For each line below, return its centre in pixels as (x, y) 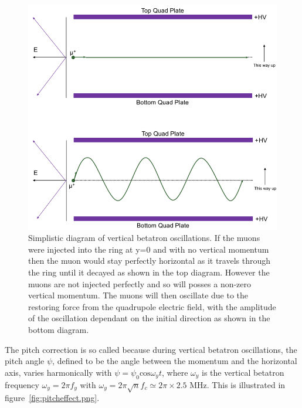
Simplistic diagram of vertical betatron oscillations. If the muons (144, 238)
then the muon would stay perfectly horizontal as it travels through (150, 261)
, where (175, 372)
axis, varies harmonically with (58, 372)
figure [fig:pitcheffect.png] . (52, 398)
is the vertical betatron (243, 372)
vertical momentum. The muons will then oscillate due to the (138, 295)
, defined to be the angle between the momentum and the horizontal (175, 361)
